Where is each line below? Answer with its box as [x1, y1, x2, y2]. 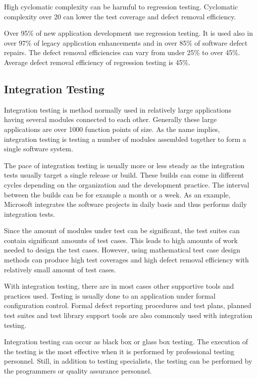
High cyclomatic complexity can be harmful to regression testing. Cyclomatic [4, 1, 238, 11]
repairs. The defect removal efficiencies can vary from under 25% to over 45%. [4, 47, 240, 58]
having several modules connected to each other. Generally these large [4, 114, 217, 125]
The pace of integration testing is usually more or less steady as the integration [4, 160, 245, 170]
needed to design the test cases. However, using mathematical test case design [4, 245, 240, 255]
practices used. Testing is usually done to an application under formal [4, 290, 216, 301]
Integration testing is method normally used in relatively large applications [4, 104, 231, 115]
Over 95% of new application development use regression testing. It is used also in [4, 28, 253, 38]
